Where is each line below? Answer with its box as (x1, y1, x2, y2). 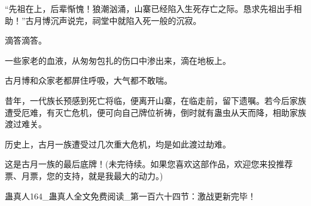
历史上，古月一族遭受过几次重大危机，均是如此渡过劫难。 (5, 137, 231, 150)
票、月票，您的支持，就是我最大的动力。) (5, 169, 163, 182)
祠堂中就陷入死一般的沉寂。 (92, 14, 202, 26)
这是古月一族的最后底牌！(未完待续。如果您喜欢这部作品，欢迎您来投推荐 (5, 158, 293, 170)
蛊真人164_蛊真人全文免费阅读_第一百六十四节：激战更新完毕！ (5, 189, 256, 202)
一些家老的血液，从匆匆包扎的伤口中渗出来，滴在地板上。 (5, 54, 231, 66)
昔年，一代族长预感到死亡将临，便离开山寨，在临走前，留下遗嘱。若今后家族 (5, 94, 306, 106)
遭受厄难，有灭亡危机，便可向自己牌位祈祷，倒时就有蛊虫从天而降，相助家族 (5, 106, 306, 118)
